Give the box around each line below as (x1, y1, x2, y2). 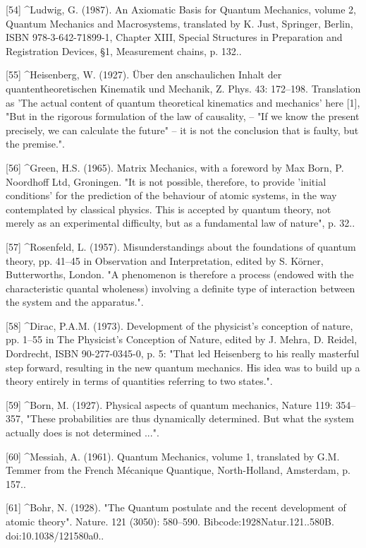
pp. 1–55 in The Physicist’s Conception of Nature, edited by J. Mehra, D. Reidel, (6, 332, 358, 347)
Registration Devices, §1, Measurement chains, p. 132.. (6, 43, 242, 58)
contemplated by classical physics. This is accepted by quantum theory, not (6, 201, 331, 216)
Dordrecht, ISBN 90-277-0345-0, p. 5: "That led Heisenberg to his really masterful (6, 346, 360, 361)
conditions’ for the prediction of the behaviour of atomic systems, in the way (6, 188, 337, 203)
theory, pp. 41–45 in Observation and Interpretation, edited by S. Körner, (6, 253, 324, 268)
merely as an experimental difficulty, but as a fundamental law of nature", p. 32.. (6, 215, 355, 230)
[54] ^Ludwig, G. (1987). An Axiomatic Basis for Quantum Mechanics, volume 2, (6, 2, 356, 16)
